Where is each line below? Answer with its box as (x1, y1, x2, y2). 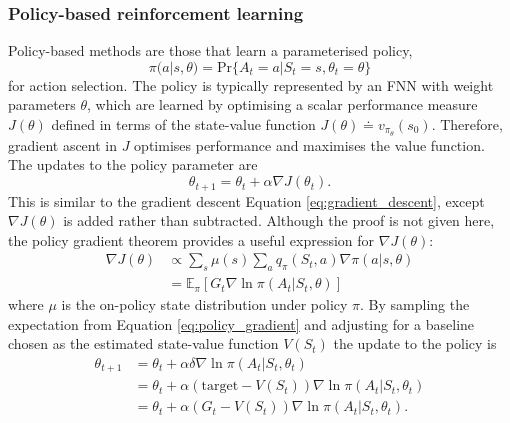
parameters (8, 94, 76, 115)
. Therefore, (431, 114, 503, 134)
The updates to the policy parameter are (8, 154, 258, 175)
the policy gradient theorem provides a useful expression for (8, 229, 375, 250)
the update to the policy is (333, 333, 497, 354)
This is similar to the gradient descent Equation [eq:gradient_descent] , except (8, 190, 485, 211)
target (201, 379, 239, 394)
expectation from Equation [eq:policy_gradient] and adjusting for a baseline (8, 313, 475, 334)
